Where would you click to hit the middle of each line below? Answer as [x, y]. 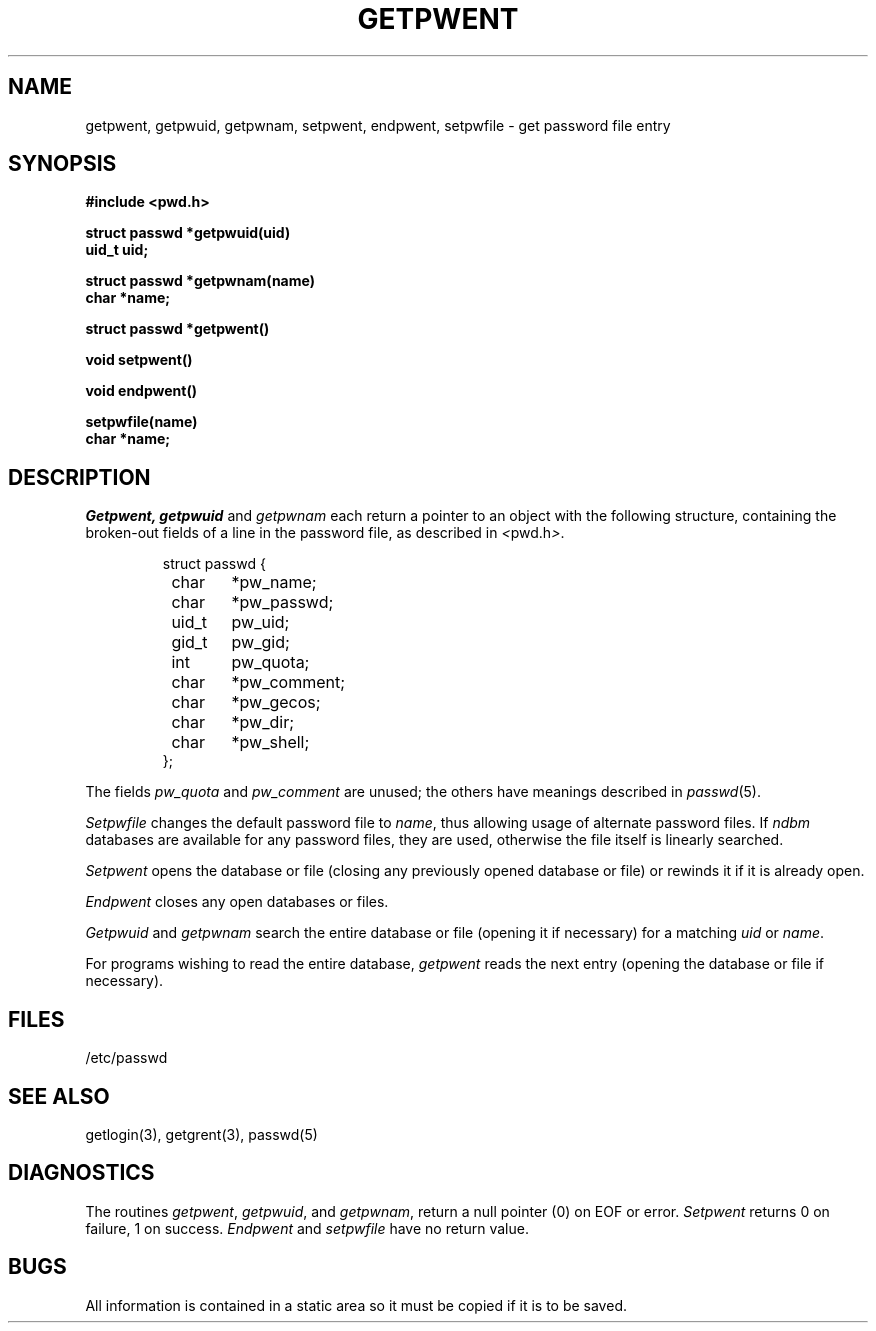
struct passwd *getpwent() [177, 329]
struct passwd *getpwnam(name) [200, 281]
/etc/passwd [126, 1058]
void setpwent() [139, 360]
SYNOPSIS [62, 164]
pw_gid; [260, 642]
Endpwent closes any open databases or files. [237, 902]
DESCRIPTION [79, 477]
